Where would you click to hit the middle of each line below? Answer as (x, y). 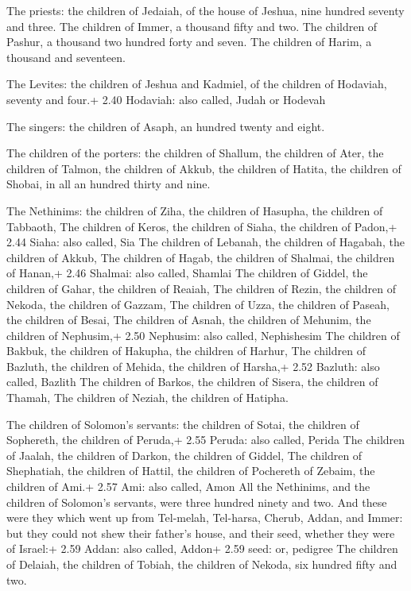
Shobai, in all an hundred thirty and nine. (109, 184)
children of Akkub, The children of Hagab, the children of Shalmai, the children (201, 257)
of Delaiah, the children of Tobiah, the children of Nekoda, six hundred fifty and (202, 564)
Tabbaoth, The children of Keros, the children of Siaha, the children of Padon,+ (202, 226)
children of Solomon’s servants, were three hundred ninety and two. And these (197, 502)
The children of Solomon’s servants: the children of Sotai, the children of (183, 424)
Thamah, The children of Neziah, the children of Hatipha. (147, 398)
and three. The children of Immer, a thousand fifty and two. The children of (192, 26)
